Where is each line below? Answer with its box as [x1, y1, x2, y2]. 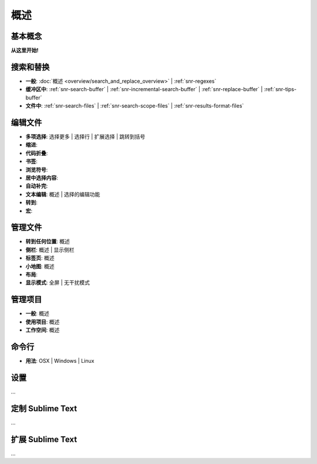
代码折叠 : [25, 149, 48, 156]
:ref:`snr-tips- [264, 86, 296, 93]
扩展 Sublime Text [11, 434, 77, 444]
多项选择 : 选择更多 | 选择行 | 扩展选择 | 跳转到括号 [25, 133, 146, 141]
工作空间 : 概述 [25, 326, 60, 333]
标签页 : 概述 [25, 255, 55, 262]
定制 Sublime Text [11, 403, 77, 413]
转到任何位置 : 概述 [25, 238, 70, 245]
